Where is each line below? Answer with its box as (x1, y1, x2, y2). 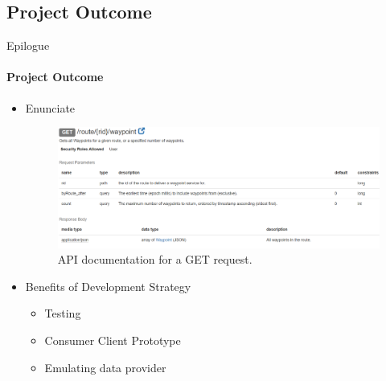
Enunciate (25, 99, 76, 116)
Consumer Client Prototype (44, 332, 181, 349)
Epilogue (6, 37, 50, 54)
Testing (44, 305, 81, 322)
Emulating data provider (44, 358, 166, 375)
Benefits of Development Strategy (25, 277, 191, 294)
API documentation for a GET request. (57, 251, 253, 268)
